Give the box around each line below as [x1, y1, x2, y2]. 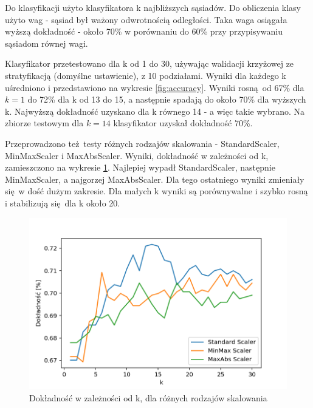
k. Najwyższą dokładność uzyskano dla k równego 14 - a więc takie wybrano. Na [5, 104, 305, 117]
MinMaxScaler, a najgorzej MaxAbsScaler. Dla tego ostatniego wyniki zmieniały [5, 172, 304, 185]
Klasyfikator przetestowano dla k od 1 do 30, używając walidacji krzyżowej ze [5, 57, 294, 70]
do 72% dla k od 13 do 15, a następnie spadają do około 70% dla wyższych [27, 93, 306, 106]
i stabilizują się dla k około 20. [5, 196, 120, 209]
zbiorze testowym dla [5, 117, 84, 129]
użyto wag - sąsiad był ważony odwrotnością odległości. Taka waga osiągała [5, 13, 287, 25]
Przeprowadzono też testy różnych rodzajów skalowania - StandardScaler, [5, 137, 280, 149]
